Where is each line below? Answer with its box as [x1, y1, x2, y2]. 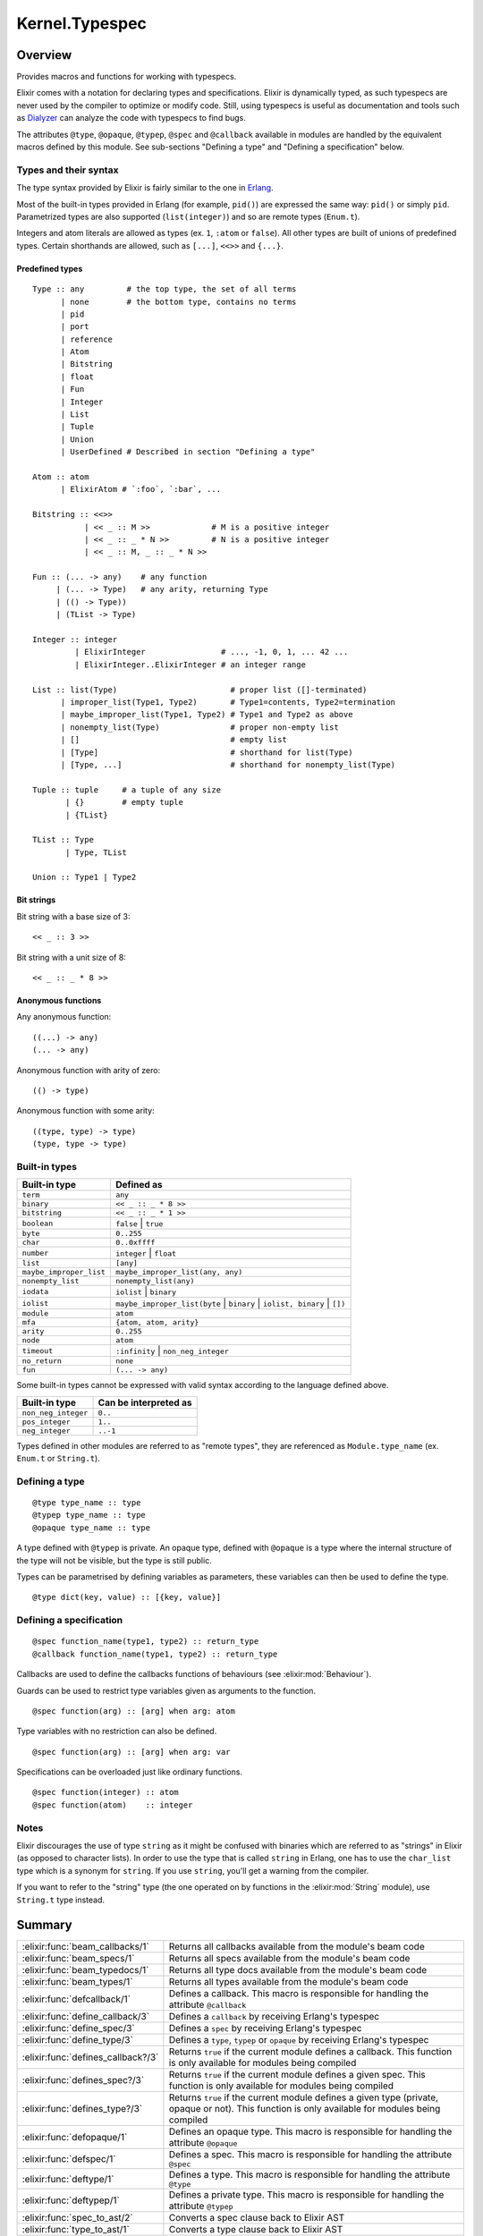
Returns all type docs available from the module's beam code [168, 1964, 428, 1977]
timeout [21, 1346, 54, 1355]
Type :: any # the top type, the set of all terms [32, 284, 297, 294]
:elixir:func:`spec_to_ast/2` [21, 2212, 133, 2224]
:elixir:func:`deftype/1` [21, 2172, 115, 2185]
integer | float [114, 1247, 177, 1259]
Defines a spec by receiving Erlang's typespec [168, 2022, 362, 2035]
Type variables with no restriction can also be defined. [16, 1726, 217, 1737]
